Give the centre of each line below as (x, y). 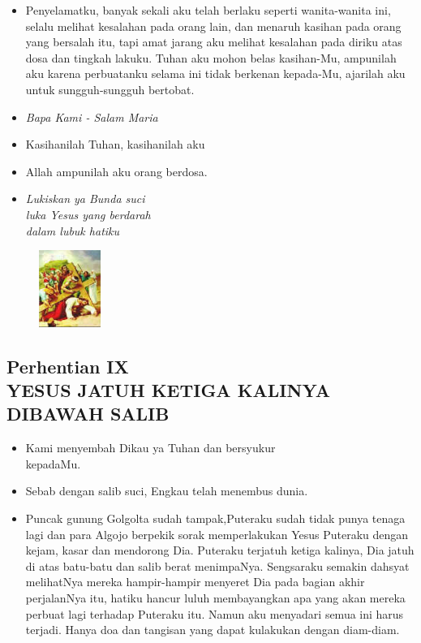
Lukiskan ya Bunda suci (85, 199)
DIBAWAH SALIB (88, 414)
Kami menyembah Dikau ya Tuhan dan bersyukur (150, 448)
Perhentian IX (68, 366)
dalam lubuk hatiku (73, 230)
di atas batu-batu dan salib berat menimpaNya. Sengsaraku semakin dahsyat (217, 565)
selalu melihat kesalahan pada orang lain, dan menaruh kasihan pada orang (213, 26)
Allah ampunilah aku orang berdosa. (116, 171)
